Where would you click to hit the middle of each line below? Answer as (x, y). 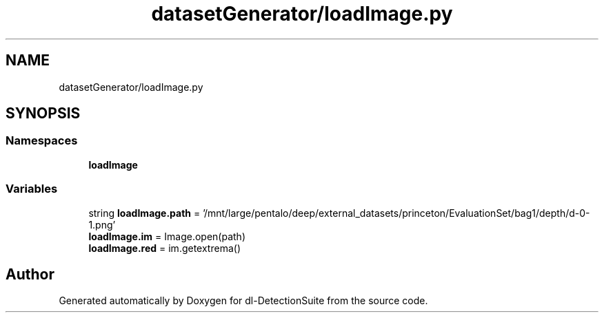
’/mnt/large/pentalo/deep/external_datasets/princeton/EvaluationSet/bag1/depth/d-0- (396, 213)
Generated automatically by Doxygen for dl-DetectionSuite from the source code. (243, 301)
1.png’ (102, 224)
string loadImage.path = (144, 213)
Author (30, 274)
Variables (32, 189)
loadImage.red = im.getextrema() (164, 248)
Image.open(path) (205, 236)
